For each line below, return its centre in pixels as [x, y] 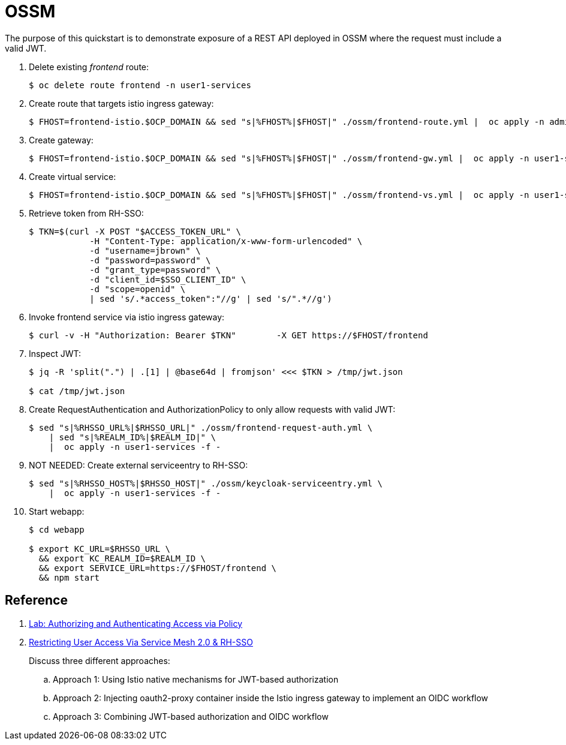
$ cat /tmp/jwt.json [77, 391]
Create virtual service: [73, 176]
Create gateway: [61, 140]
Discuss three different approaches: [100, 660]
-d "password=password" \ [150, 260]
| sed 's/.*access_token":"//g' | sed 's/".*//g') [211, 298]
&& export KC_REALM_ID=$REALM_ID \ [122, 558]
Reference [36, 600]
